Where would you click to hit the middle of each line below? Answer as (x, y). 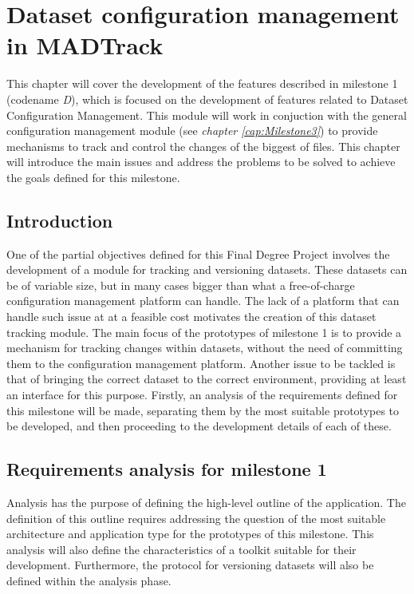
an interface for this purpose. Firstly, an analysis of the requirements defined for (202, 395)
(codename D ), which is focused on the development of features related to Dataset (207, 99)
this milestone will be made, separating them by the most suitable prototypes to (203, 410)
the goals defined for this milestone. (93, 177)
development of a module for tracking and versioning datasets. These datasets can (207, 269)
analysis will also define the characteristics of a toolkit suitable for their (181, 549)
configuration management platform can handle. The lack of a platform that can (203, 301)
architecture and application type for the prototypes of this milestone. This (190, 534)
